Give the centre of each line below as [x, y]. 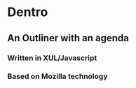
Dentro [28, 12]
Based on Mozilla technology [57, 76]
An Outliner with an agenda [68, 38]
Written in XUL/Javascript [52, 58]
